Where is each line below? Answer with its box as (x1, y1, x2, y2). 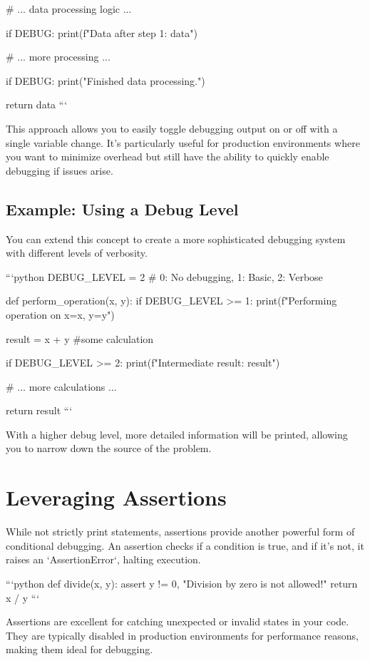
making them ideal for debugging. (6, 642, 153, 657)
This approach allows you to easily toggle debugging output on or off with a (6, 121, 338, 135)
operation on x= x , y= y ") (6, 307, 115, 322)
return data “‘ (6, 97, 68, 112)
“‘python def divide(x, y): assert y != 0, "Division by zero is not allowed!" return (6, 575, 358, 590)
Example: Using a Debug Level (6, 198, 239, 220)
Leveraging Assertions (6, 483, 227, 512)
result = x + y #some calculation (6, 331, 154, 346)
